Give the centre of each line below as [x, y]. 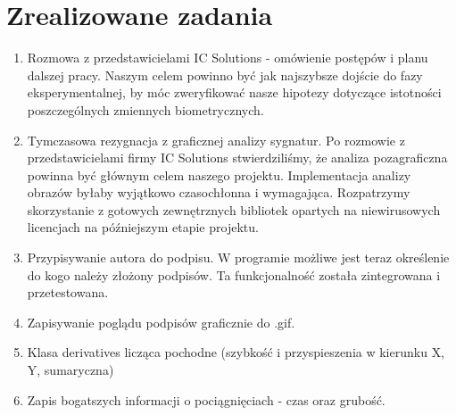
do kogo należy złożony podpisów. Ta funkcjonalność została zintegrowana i [234, 274]
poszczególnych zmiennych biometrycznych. [145, 109]
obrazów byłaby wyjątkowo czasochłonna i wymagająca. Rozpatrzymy [219, 192]
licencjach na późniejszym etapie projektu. [143, 227]
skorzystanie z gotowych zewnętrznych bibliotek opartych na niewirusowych [234, 209]
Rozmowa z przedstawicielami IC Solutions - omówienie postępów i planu [228, 58]
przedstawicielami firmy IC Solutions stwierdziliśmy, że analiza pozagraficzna [237, 158]
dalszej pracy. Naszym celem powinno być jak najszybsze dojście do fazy [225, 75]
